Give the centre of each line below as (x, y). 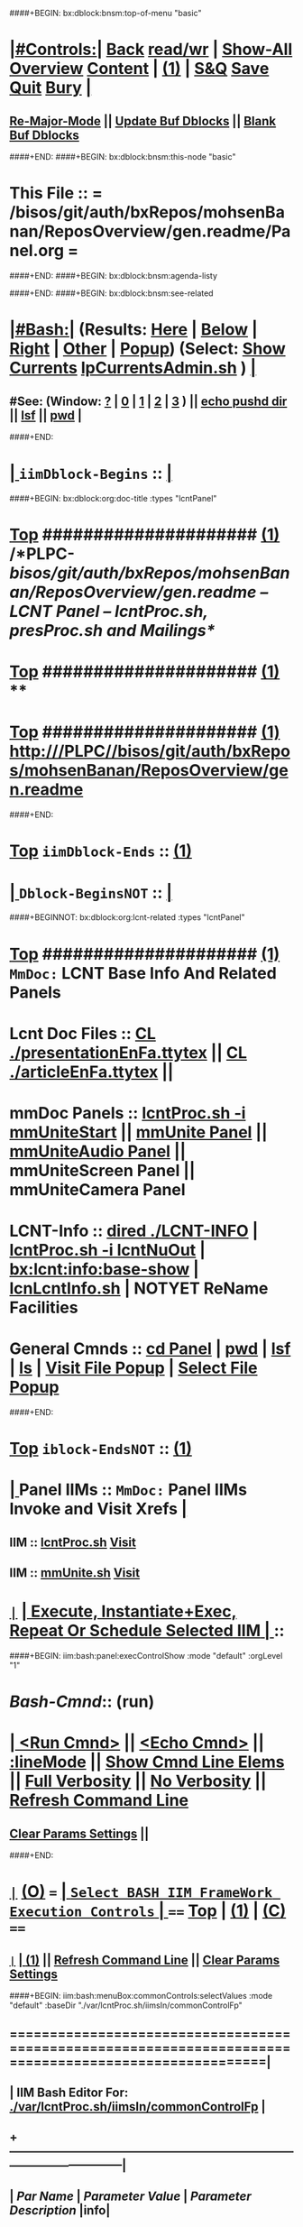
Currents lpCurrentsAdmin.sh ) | (133, 368)
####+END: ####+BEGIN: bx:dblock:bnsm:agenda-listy (114, 275)
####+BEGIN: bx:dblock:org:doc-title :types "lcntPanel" (113, 498)
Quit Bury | (50, 88)
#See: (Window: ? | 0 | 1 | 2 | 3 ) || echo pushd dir (148, 401)
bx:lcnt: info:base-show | (105, 1270)
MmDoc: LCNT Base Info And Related (143, 973)
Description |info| (60, 2210)
